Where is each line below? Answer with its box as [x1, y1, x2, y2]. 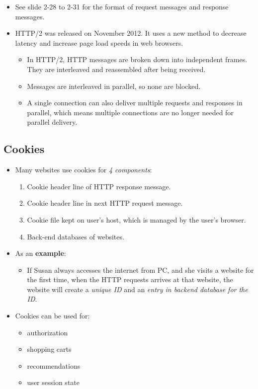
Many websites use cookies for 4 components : [15, 164, 152, 175]
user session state [27, 377, 80, 388]
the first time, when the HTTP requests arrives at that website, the [27, 274, 233, 285]
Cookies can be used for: [15, 311, 90, 321]
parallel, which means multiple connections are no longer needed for [27, 107, 234, 117]
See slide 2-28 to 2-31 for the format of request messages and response [15, 1, 229, 11]
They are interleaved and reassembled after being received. [27, 64, 206, 74]
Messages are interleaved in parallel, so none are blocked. [27, 80, 201, 91]
